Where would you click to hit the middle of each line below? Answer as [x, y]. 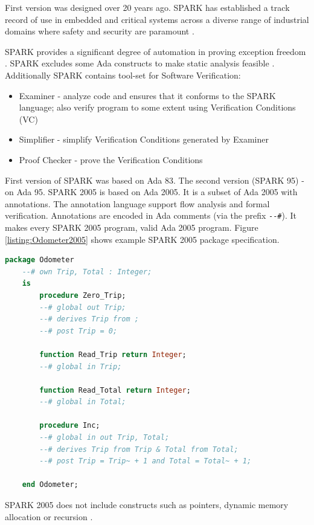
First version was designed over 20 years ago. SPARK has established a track [147, 7]
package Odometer [40, 260]
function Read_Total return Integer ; [115, 390]
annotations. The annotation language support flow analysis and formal [137, 203]
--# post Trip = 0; [78, 331]
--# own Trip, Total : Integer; [87, 272]
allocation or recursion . [49, 516]
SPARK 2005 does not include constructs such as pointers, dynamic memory [147, 505]
